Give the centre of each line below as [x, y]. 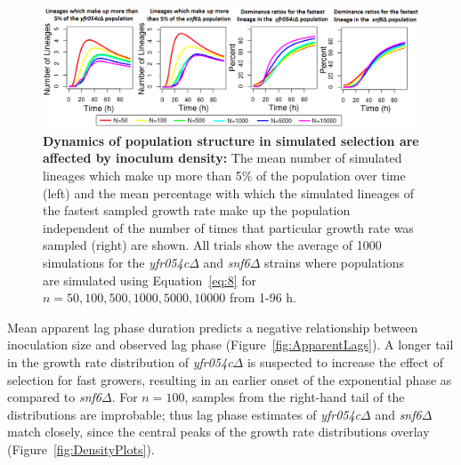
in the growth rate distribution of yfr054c [120, 361]
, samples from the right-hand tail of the [295, 397]
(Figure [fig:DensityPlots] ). [81, 449]
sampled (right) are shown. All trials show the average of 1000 [212, 245]
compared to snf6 [54, 397]
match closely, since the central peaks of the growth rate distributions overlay [218, 432]
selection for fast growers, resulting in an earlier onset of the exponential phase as [230, 379]
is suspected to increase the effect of [345, 361]
